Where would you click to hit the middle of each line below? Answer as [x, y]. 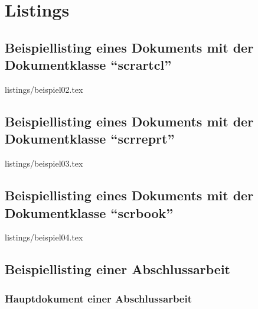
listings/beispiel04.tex [44, 237]
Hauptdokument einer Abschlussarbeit [99, 298]
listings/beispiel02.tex [44, 89]
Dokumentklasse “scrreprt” [90, 139]
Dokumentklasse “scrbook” [89, 212]
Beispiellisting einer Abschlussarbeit [117, 269]
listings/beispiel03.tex [44, 163]
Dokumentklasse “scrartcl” [88, 65]
